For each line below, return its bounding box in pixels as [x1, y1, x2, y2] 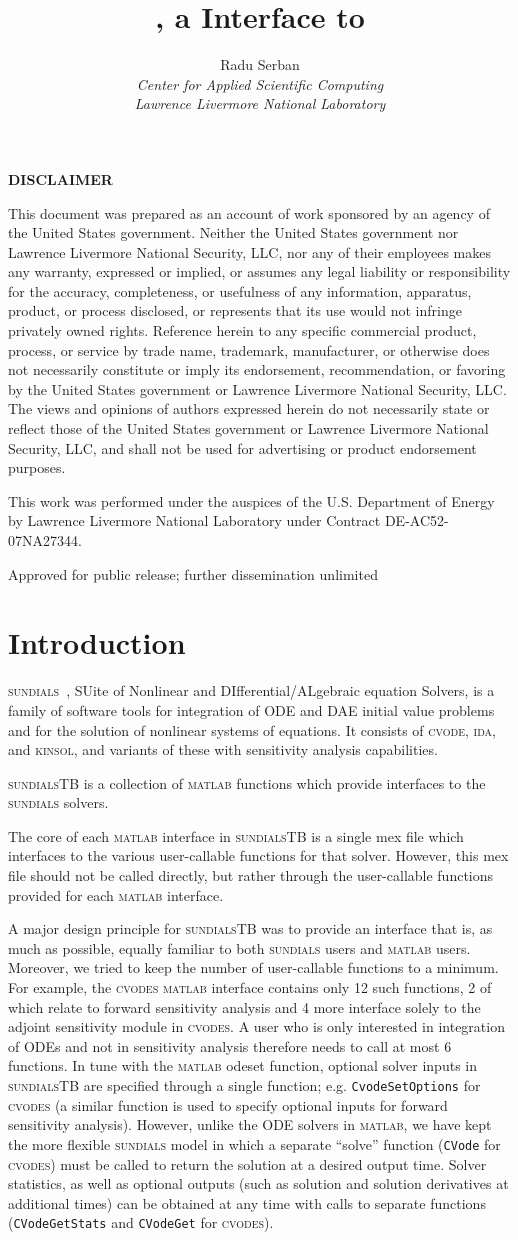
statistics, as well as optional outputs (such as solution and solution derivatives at [8, 1173, 509, 1194]
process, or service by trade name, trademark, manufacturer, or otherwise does [8, 339, 490, 360]
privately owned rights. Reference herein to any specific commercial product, [8, 320, 477, 341]
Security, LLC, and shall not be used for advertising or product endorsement [8, 437, 477, 458]
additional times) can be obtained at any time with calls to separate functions [8, 1192, 486, 1213]
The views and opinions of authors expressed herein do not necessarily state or [8, 398, 490, 419]
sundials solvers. [8, 792, 109, 813]
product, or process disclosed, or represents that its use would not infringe [8, 300, 462, 321]
